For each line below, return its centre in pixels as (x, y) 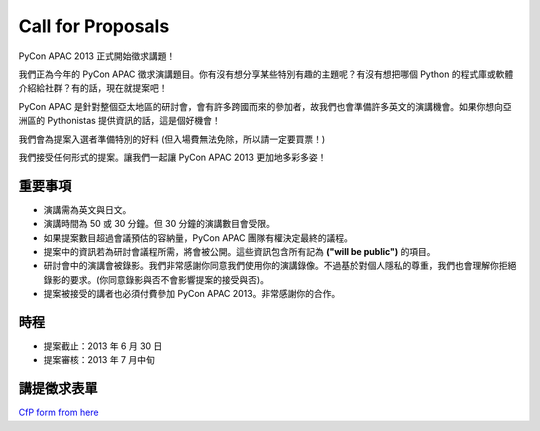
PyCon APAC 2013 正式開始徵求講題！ (97, 56)
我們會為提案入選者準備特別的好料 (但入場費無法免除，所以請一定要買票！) (172, 139)
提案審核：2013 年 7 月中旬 (99, 360)
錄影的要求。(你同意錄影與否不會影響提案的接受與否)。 (156, 279)
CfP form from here (58, 412)
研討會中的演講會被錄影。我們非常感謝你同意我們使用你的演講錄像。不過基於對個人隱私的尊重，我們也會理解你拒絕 (280, 266)
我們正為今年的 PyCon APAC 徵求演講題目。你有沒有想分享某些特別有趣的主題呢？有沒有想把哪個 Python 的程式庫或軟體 (266, 74)
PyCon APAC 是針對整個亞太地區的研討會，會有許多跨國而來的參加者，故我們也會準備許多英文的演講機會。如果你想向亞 (265, 106)
